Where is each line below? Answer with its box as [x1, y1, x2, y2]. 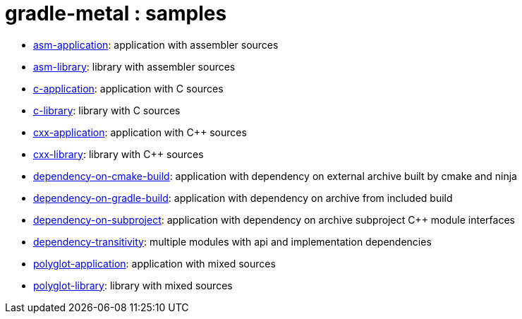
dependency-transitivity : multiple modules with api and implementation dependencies [33, 235, 432, 248]
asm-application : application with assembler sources [33, 38, 279, 51]
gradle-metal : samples [5, 1, 227, 25]
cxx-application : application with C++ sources [33, 126, 247, 138]
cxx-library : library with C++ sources [33, 148, 204, 160]
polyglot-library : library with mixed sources [33, 279, 233, 291]
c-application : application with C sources [33, 82, 224, 95]
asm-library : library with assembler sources [33, 60, 236, 73]
